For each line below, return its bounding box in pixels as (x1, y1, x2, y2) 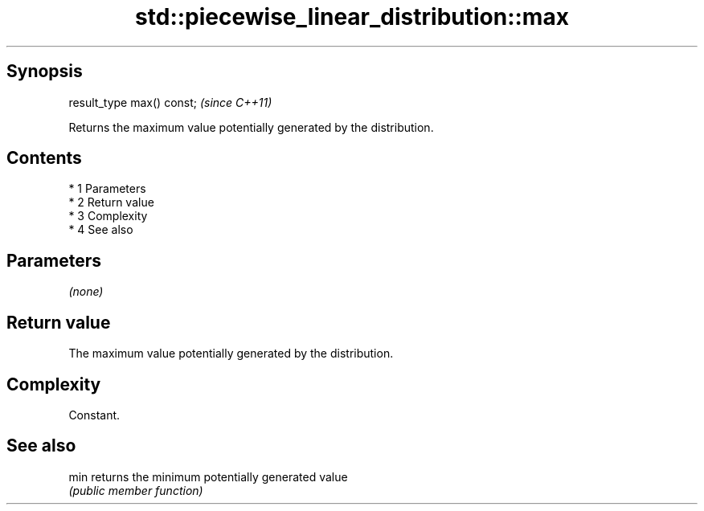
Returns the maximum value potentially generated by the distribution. (68, 120, 434, 134)
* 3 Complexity (68, 209, 148, 223)
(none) (68, 284, 104, 299)
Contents (6, 148, 82, 169)
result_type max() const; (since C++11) (68, 95, 272, 109)
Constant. (68, 407, 121, 422)
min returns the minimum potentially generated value (68, 469, 348, 484)
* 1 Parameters (68, 182, 146, 196)
